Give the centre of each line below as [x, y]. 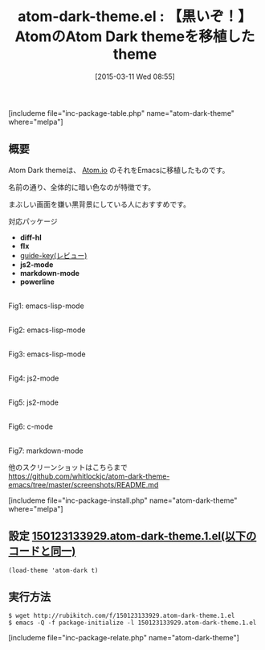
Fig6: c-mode [31, 426]
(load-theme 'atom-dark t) [53, 570]
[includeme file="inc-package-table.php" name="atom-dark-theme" [122, 113]
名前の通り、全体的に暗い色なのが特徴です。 [82, 187]
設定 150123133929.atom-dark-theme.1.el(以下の [132, 536]
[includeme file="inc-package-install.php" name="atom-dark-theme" [123, 500]
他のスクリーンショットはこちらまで [68, 467]
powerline [37, 282]
